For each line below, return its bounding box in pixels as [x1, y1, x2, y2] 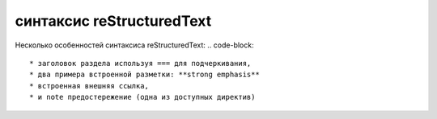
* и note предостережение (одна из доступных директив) [29, 92, 256, 102]
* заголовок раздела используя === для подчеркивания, [29, 59, 252, 68]
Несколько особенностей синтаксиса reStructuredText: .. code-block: [15, 40, 254, 50]
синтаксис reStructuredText [15, 12, 212, 30]
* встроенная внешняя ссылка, [29, 81, 150, 90]
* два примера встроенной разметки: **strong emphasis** [29, 70, 261, 80]
